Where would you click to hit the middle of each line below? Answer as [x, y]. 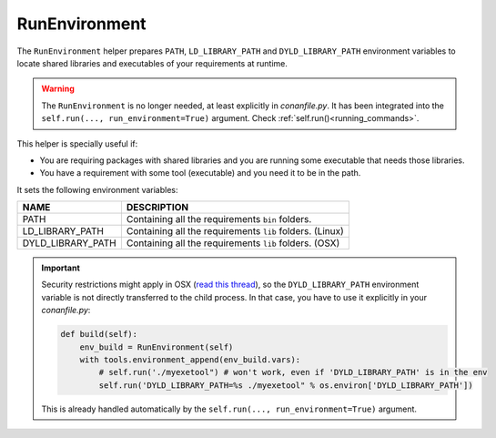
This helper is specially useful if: [77, 143]
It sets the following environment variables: [97, 189]
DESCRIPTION [157, 208]
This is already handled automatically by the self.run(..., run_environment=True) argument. [229, 409]
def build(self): [99, 334]
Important [61, 268]
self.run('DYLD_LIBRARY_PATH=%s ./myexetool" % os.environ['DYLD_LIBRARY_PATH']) [286, 385]
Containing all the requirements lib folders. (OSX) [233, 243]
